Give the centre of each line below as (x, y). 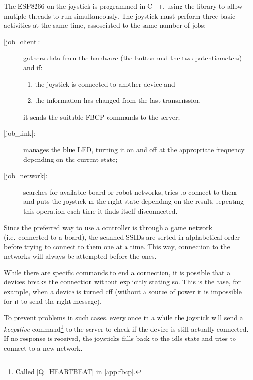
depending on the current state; (71, 159)
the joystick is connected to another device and (105, 84)
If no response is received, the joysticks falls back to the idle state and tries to (120, 338)
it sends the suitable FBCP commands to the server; (102, 116)
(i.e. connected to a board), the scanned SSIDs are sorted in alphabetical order (122, 237)
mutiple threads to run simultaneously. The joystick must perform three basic (120, 15)
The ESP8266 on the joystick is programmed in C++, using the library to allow (123, 6)
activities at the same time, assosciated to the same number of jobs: (105, 25)
